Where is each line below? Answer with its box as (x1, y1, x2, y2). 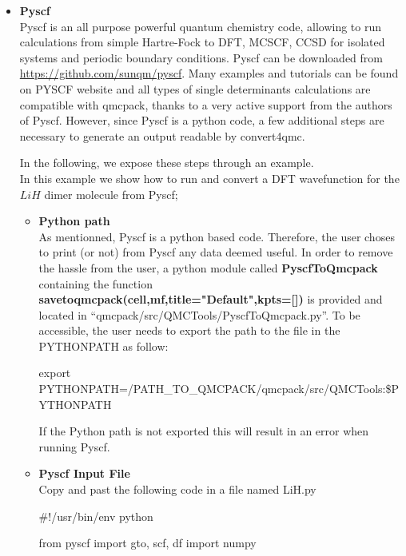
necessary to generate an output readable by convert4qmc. (19, 127, 305, 144)
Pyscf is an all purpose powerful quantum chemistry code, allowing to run (19, 18, 381, 34)
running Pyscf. (38, 438, 110, 455)
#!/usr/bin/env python (38, 507, 153, 524)
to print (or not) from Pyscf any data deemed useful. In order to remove (38, 244, 393, 260)
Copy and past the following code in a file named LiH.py (38, 481, 316, 498)
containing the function (38, 275, 153, 292)
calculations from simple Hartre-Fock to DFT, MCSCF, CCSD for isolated (19, 34, 385, 50)
